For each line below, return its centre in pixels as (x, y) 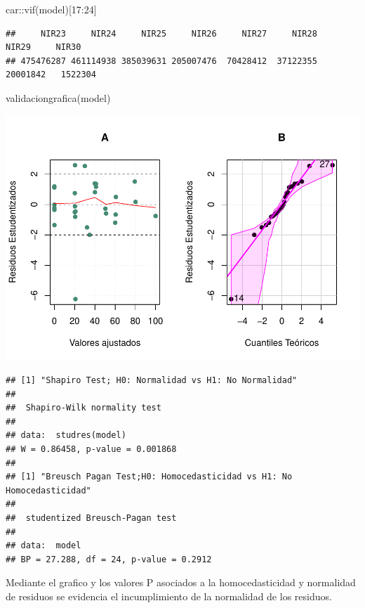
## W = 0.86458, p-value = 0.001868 (91, 449)
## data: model (44, 546)
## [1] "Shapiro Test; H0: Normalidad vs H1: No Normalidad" (152, 381)
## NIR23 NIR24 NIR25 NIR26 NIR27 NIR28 (161, 33)
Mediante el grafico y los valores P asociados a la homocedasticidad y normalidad (181, 582)
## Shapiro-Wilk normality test (84, 408)
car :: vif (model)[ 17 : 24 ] (51, 9)
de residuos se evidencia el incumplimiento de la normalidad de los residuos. (169, 596)
